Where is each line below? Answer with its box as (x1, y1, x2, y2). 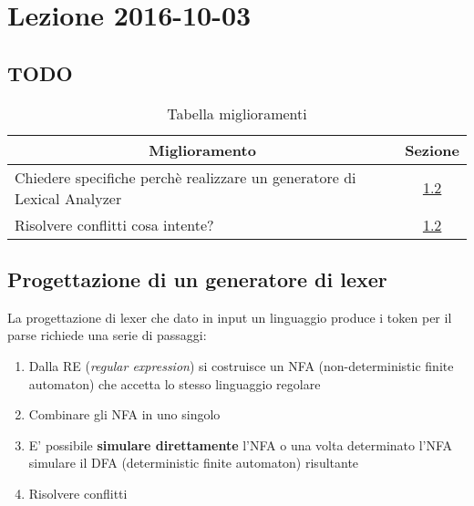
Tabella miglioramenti (167, 102, 307, 124)
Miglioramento (149, 139, 256, 160)
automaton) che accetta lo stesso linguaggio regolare (28, 374, 321, 393)
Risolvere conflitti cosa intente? (15, 213, 214, 235)
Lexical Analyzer (15, 187, 122, 209)
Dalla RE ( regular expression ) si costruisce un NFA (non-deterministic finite (28, 356, 454, 375)
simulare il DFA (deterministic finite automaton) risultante (28, 453, 359, 472)
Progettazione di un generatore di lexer (7, 264, 387, 293)
